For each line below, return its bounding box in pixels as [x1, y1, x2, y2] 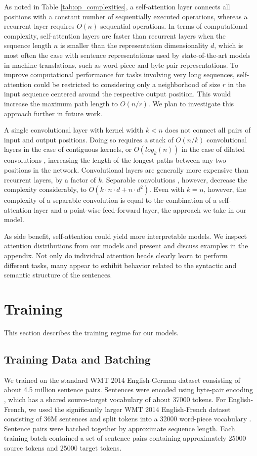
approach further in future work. [4, 108, 102, 118]
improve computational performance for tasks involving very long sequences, [4, 69, 235, 80]
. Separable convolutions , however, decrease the [102, 174, 247, 184]
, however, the [203, 184, 246, 194]
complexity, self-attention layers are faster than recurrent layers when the [4, 30, 226, 41]
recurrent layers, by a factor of [4, 174, 96, 184]
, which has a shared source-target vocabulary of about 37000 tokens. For [4, 394, 226, 404]
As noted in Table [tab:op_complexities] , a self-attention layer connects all [4, 1, 230, 11]
